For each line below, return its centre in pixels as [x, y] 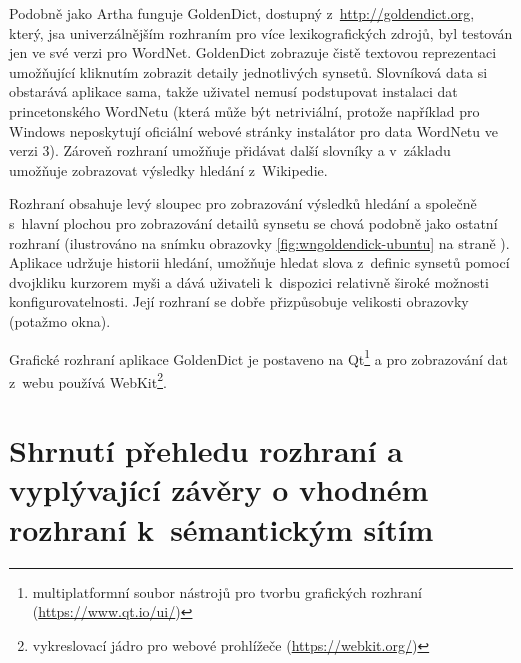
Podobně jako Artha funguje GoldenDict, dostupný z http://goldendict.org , [242, 13]
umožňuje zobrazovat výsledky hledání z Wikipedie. [168, 169]
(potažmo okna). [60, 320]
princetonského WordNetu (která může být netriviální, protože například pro [244, 110]
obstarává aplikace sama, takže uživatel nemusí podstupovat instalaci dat [233, 91]
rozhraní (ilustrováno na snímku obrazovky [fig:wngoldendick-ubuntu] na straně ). [259, 242]
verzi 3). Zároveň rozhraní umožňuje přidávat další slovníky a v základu [230, 150]
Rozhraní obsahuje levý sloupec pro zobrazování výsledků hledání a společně [243, 203]
